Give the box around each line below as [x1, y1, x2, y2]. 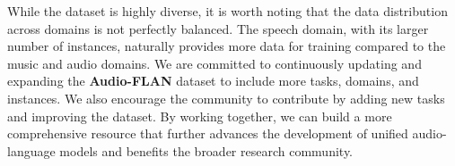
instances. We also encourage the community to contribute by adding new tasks [7, 88, 445, 107]
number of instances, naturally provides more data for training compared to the [7, 37, 446, 55]
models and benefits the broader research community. [59, 141, 353, 160]
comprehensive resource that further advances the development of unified [7, 124, 408, 143]
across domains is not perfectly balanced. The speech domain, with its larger [7, 19, 429, 37]
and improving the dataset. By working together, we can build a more [7, 106, 392, 125]
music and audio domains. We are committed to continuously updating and [7, 54, 422, 72]
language [7, 141, 56, 160]
